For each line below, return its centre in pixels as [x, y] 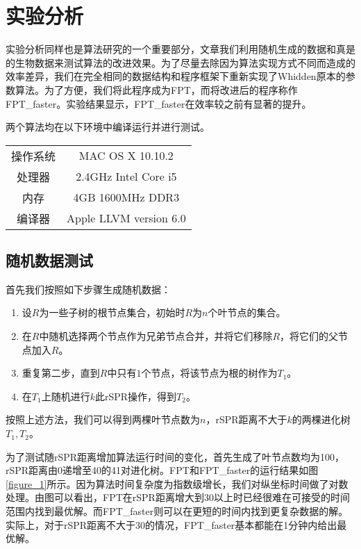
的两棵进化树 [321, 419]
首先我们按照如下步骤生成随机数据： [88, 289]
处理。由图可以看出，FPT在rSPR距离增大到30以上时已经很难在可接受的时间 [178, 497]
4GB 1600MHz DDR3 [126, 197]
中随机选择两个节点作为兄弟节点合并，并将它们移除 [156, 336]
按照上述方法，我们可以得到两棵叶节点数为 [103, 419]
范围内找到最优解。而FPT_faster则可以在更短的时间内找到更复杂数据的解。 [177, 511]
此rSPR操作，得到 [136, 396]
